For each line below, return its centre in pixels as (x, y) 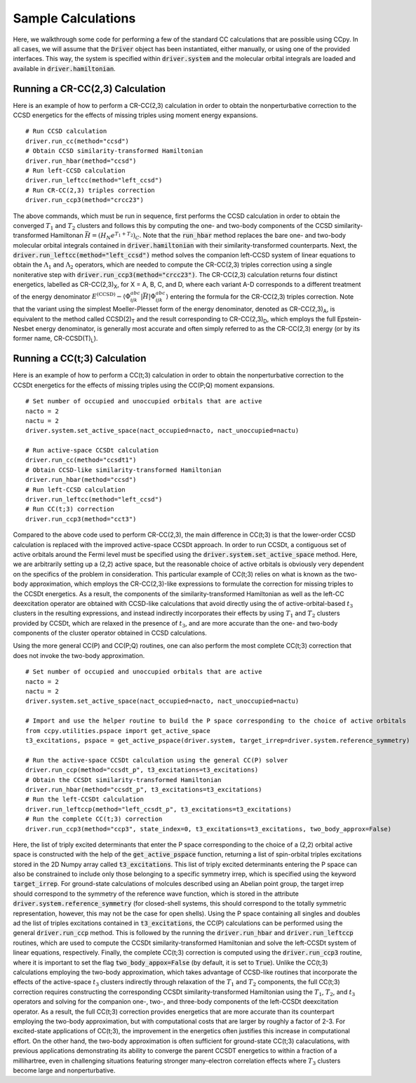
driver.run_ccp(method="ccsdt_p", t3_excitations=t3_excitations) (142, 770)
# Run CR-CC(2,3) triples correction (90, 190)
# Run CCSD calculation (66, 131)
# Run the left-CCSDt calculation (85, 799)
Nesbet (24, 329)
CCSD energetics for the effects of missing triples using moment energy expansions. (135, 115)
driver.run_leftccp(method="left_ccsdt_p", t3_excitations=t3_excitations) (159, 809)
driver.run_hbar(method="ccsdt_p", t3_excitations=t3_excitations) (144, 789)
